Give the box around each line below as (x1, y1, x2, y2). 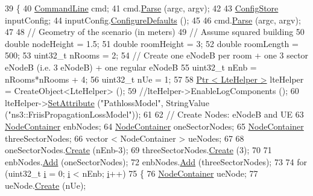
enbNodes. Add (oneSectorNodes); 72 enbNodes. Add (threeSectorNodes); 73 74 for (5, 155, 308, 168)
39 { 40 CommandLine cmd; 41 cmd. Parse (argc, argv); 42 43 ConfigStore (5, 2, 279, 14)
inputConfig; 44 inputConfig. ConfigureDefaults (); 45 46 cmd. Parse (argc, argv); (5, 13, 301, 26)
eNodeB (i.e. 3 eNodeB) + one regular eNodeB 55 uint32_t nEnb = (5, 60, 257, 73)
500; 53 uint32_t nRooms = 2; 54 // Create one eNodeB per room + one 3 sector (5, 49, 309, 62)
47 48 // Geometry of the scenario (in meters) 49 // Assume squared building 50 (5, 25, 305, 38)
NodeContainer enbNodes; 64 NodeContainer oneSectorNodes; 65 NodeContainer (5, 119, 304, 132)
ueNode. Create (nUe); (5, 179, 86, 191)
